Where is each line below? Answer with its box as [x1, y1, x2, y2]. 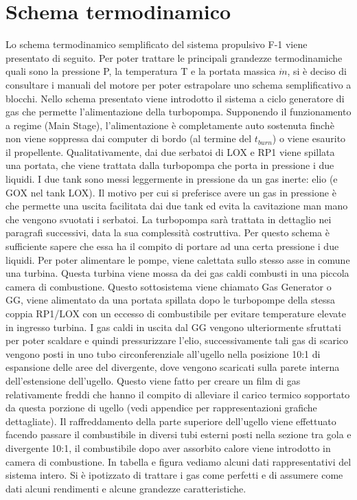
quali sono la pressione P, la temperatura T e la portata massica [5, 64, 276, 78]
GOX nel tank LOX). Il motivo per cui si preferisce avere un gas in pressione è [5, 185, 336, 199]
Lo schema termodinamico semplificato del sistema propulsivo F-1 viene [5, 37, 308, 52]
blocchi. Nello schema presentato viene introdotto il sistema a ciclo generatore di [5, 91, 345, 105]
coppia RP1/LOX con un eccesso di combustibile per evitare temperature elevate [5, 306, 346, 320]
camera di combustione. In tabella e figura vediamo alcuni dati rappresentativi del [5, 454, 352, 468]
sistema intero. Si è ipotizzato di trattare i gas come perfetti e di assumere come [5, 468, 343, 482]
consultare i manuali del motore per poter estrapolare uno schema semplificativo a [5, 77, 352, 91]
